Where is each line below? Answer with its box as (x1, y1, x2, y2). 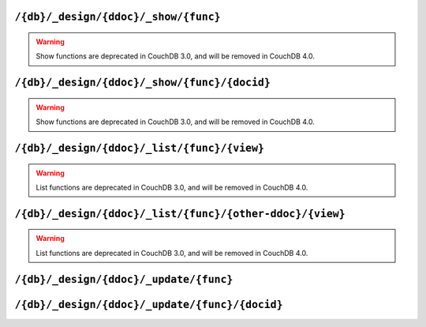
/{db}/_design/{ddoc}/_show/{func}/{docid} (14, 76, 271, 89)
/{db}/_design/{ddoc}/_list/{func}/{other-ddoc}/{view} (14, 207, 346, 220)
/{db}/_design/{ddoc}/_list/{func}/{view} (14, 142, 264, 155)
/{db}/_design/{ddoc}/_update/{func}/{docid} (14, 298, 283, 311)
